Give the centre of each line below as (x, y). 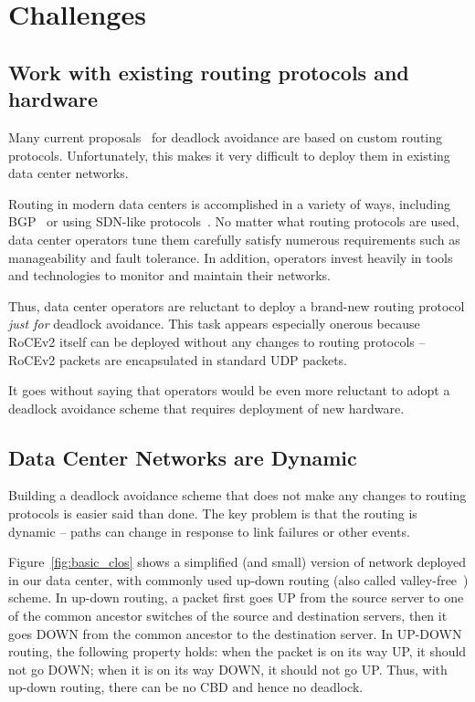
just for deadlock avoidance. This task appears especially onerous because (214, 324)
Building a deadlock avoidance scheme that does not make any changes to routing (237, 495)
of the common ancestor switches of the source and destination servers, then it (228, 616)
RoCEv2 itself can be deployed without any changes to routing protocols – (217, 341)
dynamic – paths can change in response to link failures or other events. (209, 531)
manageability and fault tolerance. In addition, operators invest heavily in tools (231, 257)
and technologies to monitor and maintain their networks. (170, 275)
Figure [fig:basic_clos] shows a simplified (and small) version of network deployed (237, 562)
